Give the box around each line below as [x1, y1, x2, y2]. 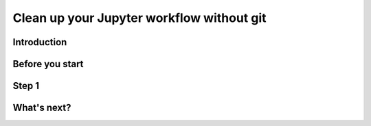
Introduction [12, 36, 67, 48]
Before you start [12, 58, 84, 70]
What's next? [12, 102, 71, 114]
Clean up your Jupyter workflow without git [12, 10, 267, 25]
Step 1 [12, 80, 40, 92]
